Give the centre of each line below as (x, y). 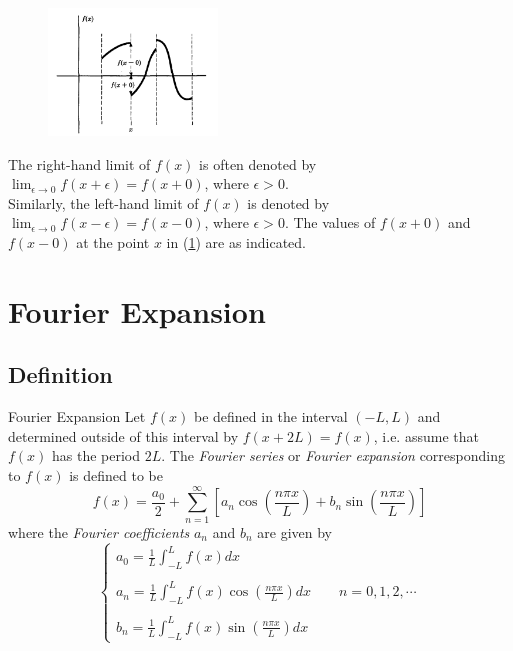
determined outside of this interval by (123, 435)
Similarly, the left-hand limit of (103, 202)
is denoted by (288, 202)
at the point (113, 242)
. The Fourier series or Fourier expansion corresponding (333, 455)
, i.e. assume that (426, 435)
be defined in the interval (270, 416)
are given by (294, 531)
